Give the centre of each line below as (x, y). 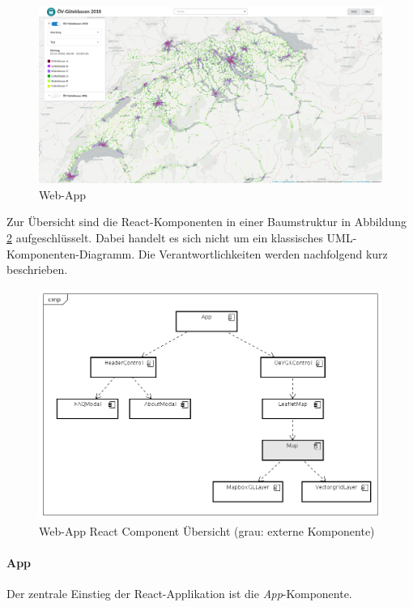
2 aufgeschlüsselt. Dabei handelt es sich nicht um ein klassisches (165, 237)
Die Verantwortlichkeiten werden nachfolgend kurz (263, 253)
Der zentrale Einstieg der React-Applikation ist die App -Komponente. (179, 593)
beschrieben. (37, 269)
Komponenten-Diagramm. (71, 253)
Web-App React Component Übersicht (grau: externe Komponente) (207, 530)
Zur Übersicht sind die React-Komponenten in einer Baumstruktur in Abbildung (206, 222)
